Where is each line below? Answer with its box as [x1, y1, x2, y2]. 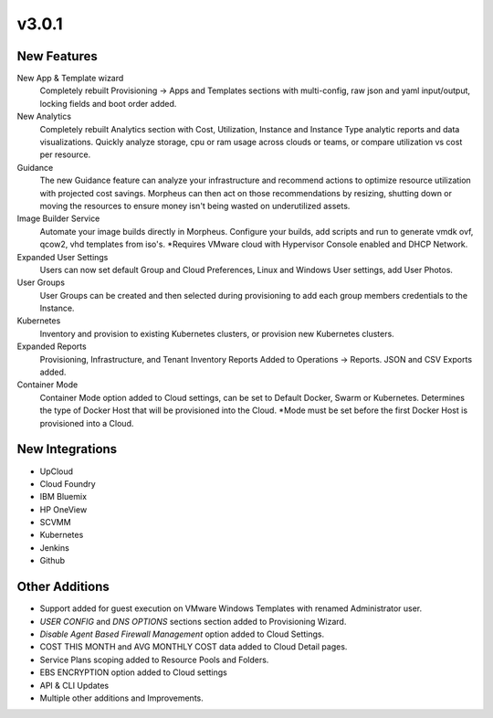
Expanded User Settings [16, 251, 109, 262]
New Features [16, 48, 98, 64]
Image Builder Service [16, 213, 100, 224]
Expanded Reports [16, 341, 87, 352]
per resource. [39, 149, 91, 160]
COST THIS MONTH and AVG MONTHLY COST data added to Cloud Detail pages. [39, 641, 348, 652]
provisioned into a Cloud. [39, 417, 134, 428]
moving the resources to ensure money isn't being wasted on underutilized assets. [39, 200, 351, 211]
